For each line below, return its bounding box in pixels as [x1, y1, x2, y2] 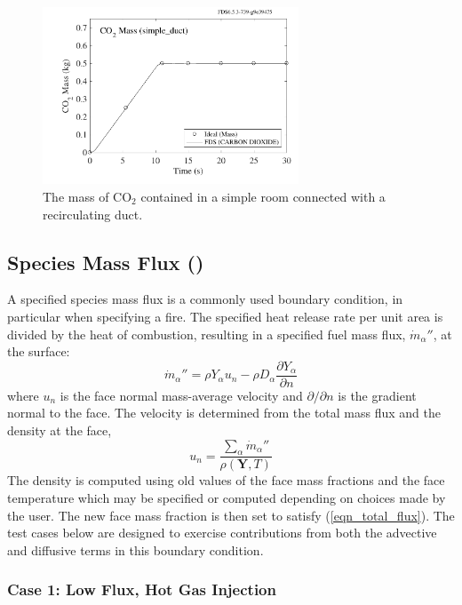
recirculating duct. [43, 204, 143, 223]
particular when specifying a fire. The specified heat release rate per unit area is [7, 306, 443, 325]
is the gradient [338, 386, 417, 404]
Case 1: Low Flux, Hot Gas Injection [7, 578, 276, 601]
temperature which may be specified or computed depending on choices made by [7, 489, 446, 506]
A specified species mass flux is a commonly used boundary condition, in [7, 290, 403, 308]
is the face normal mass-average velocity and [60, 386, 303, 404]
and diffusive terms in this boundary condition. [7, 540, 264, 559]
